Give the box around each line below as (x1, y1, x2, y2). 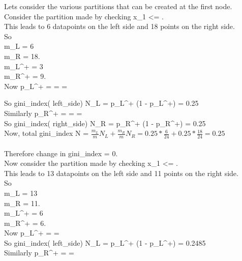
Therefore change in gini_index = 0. (4, 148, 118, 158)
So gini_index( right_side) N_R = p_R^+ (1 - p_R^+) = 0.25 (4, 118, 206, 128)
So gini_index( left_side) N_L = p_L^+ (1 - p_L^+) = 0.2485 (4, 237, 206, 248)
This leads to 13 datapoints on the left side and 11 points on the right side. (4, 167, 238, 178)
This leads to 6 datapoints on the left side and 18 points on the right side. (4, 21, 235, 32)
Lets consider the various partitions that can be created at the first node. (4, 1, 232, 11)
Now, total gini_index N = (4, 128, 89, 138)
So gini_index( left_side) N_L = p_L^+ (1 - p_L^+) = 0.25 (4, 98, 199, 108)
